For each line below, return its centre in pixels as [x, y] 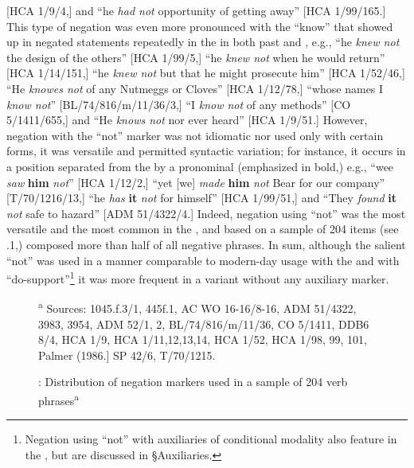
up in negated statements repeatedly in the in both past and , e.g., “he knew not [203, 42]
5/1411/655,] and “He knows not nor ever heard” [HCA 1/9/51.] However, [187, 120]
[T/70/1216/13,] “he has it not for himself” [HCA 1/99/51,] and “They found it [202, 198]
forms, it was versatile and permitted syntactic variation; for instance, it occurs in [206, 151]
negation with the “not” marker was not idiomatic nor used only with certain [195, 135]
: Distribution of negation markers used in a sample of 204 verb [193, 382]
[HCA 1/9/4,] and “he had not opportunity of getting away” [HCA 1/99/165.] [196, 10]
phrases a [59, 399]
